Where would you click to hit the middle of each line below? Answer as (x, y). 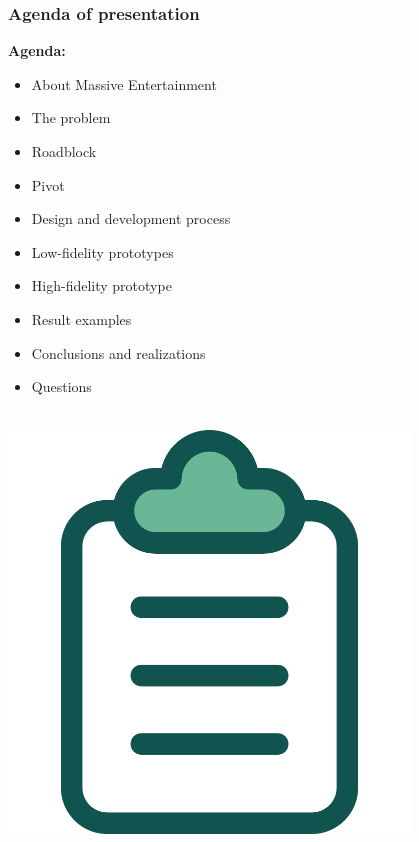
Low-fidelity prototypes (102, 251)
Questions (61, 386)
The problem (71, 117)
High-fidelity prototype (101, 285)
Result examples (81, 318)
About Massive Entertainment (124, 83)
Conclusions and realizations (118, 352)
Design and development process (131, 218)
